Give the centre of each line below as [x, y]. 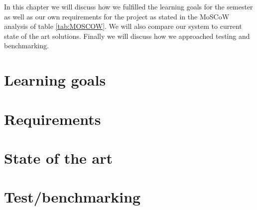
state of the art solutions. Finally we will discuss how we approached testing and [127, 36]
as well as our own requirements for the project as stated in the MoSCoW [117, 16]
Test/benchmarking [72, 197]
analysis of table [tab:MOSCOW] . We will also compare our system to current [123, 26]
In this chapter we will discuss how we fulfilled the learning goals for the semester [128, 6]
